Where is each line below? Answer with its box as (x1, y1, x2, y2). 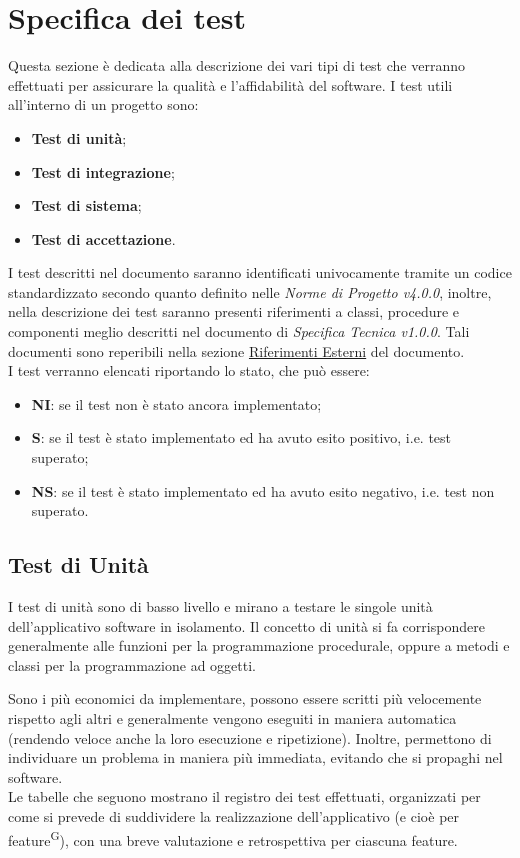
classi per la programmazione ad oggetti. (8, 654, 256, 675)
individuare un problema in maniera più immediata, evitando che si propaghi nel (8, 747, 503, 768)
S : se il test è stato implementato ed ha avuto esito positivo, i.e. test (31, 427, 452, 448)
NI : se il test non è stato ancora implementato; (31, 393, 322, 414)
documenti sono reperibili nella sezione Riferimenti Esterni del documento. (8, 340, 465, 361)
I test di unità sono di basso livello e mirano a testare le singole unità (8, 596, 433, 617)
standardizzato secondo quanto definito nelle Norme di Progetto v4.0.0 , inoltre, (8, 281, 492, 302)
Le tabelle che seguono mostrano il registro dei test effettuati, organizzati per (8, 786, 481, 807)
